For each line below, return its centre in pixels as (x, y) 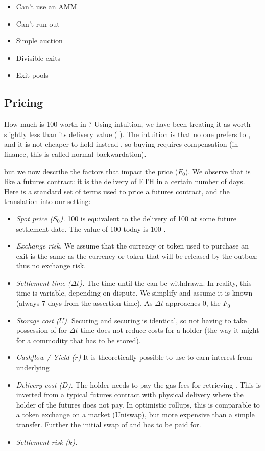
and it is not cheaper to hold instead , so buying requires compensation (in (121, 144)
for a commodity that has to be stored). (78, 340)
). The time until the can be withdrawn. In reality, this (165, 283)
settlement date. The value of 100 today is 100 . (91, 228)
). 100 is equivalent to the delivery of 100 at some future (148, 218)
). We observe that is (218, 171)
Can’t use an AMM (46, 6)
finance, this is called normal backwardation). (75, 154)
